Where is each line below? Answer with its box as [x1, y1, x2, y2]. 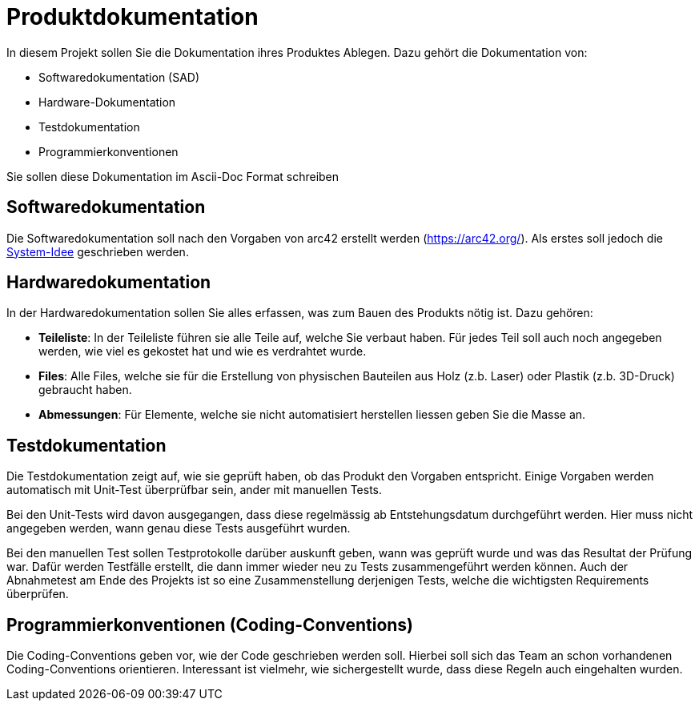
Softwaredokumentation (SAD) [38, 70, 200, 84]
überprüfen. [6, 587, 69, 601]
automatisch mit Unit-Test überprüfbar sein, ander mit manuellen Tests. [6, 483, 383, 497]
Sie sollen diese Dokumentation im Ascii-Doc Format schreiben [6, 169, 339, 183]
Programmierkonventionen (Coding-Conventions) [6, 614, 414, 635]
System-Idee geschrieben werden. [6, 244, 189, 259]
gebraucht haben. [38, 383, 132, 397]
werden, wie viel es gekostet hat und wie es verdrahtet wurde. [38, 344, 367, 359]
